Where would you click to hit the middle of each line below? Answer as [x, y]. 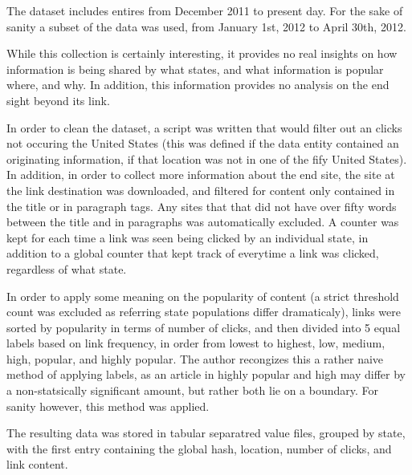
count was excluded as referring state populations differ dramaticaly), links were [204, 312]
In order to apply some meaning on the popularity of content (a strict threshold [203, 296]
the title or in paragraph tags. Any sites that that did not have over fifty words [202, 206]
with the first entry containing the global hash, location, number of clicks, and [199, 448]
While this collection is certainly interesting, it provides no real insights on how [202, 53]
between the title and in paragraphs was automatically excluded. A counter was [203, 222]
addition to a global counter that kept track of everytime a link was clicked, [193, 253]
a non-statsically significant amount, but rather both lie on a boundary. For [193, 390]
